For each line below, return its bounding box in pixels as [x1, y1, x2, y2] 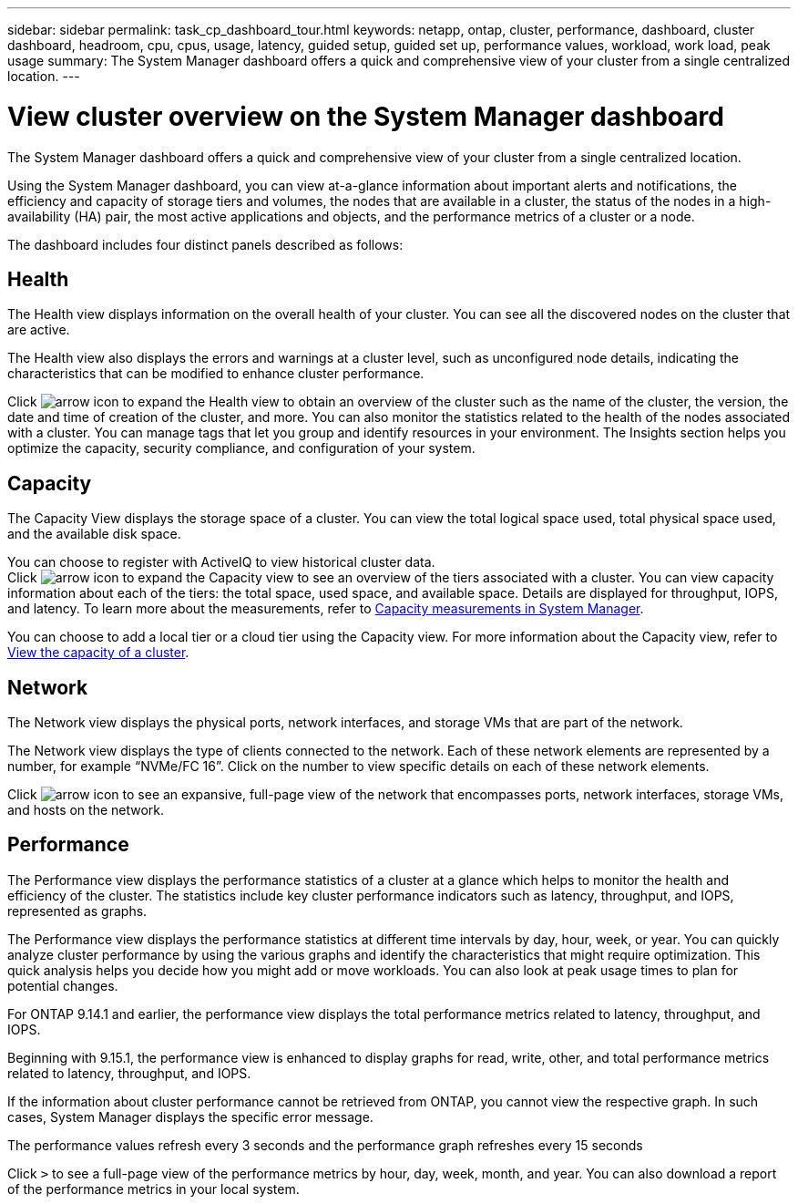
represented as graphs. [7, 902, 148, 919]
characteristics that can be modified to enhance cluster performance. [7, 365, 425, 382]
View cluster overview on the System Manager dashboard [7, 100, 724, 132]
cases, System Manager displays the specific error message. [7, 1108, 373, 1125]
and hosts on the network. [7, 802, 165, 818]
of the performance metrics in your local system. [7, 1180, 300, 1197]
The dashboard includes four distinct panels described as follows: [7, 236, 404, 252]
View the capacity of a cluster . [7, 644, 189, 661]
